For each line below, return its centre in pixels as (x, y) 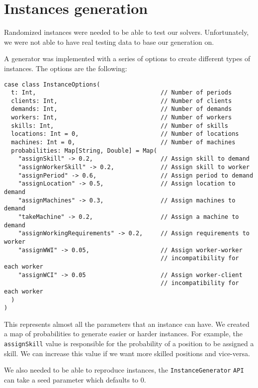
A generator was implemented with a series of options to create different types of (127, 58)
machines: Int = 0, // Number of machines (123, 143)
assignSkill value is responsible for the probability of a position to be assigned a (129, 343)
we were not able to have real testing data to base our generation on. (109, 42)
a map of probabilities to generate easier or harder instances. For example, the (123, 334)
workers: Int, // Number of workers (122, 118)
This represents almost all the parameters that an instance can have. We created (127, 324)
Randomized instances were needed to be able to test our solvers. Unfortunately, (127, 32)
